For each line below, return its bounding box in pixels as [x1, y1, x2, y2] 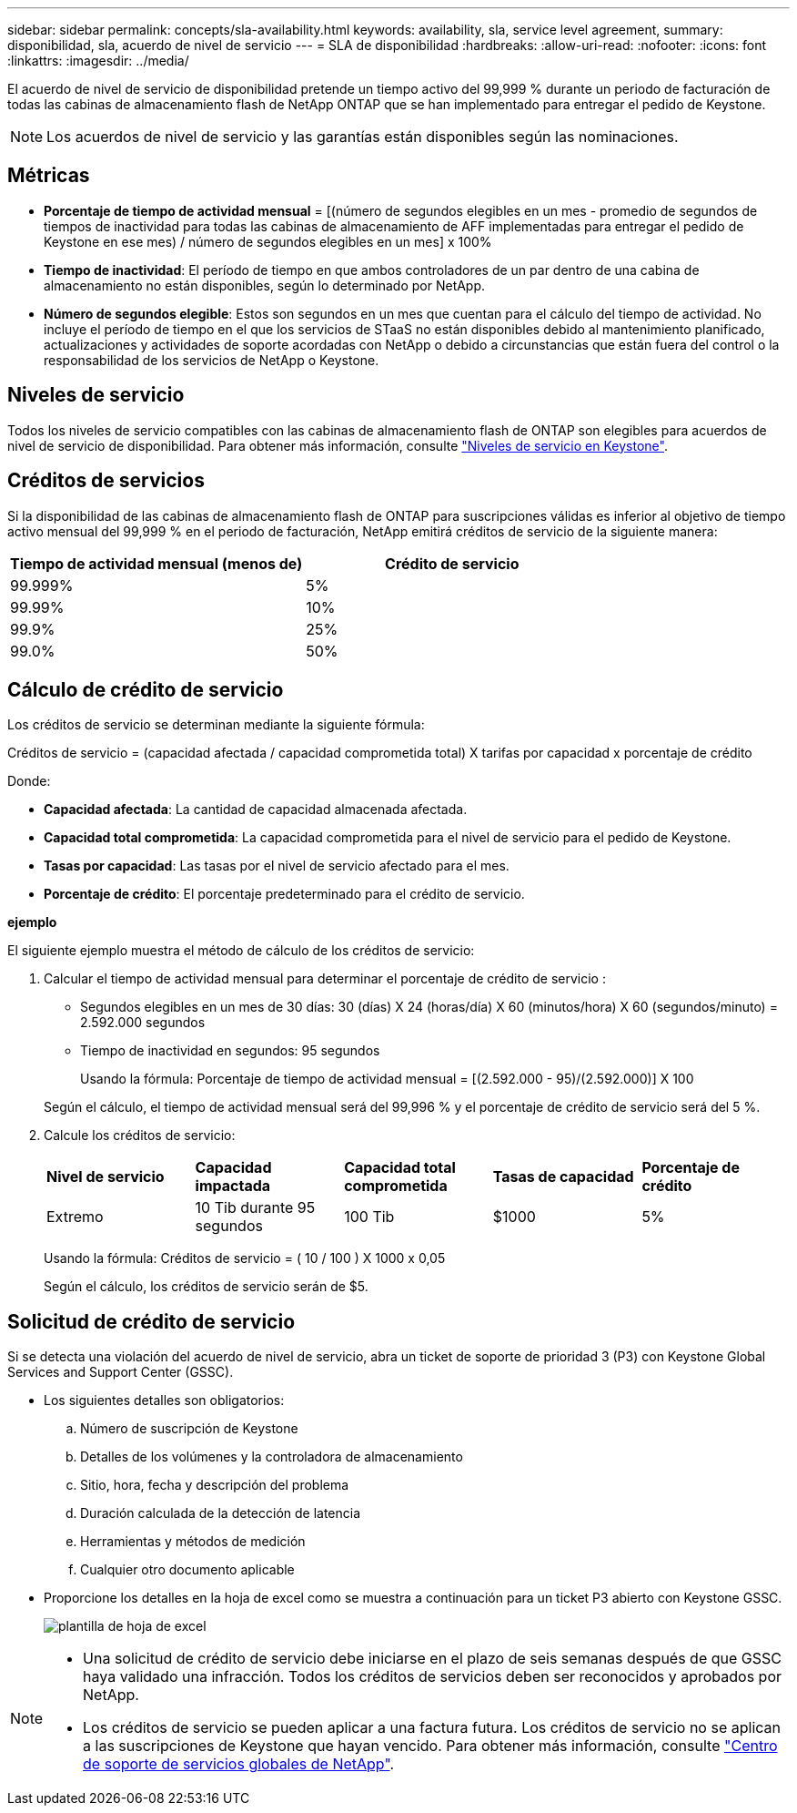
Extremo [46, 1207, 104, 1227]
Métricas [7, 164, 90, 188]
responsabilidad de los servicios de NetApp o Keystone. [44, 351, 379, 368]
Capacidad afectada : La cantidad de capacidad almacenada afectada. [44, 801, 468, 818]
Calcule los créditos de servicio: [44, 1127, 236, 1144]
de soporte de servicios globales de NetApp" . [83, 1755, 395, 1774]
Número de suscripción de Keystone [80, 1421, 298, 1437]
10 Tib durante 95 [195, 1198, 316, 1217]
